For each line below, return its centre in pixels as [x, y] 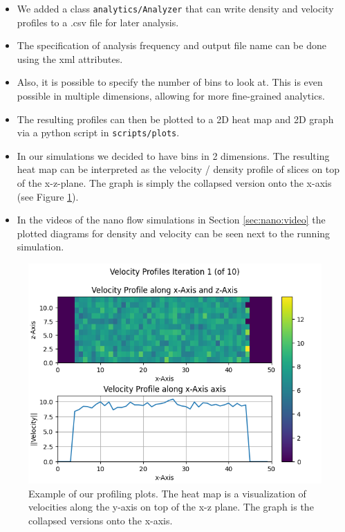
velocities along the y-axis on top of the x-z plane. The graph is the [171, 507]
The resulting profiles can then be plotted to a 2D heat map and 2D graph [175, 119]
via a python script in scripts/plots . [98, 132]
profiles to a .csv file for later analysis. [98, 22]
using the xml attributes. [70, 58]
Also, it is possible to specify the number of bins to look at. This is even [170, 82]
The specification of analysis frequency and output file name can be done [171, 45]
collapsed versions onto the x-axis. [101, 520]
